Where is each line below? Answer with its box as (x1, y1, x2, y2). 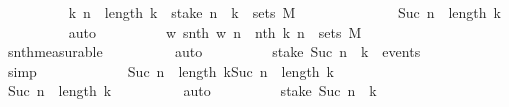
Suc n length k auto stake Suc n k (7, 80, 377, 101)
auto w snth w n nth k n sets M (68, 21, 362, 42)
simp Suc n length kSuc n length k (7, 60, 335, 81)
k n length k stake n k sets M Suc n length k (68, 2, 501, 22)
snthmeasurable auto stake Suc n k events (7, 41, 421, 62)
